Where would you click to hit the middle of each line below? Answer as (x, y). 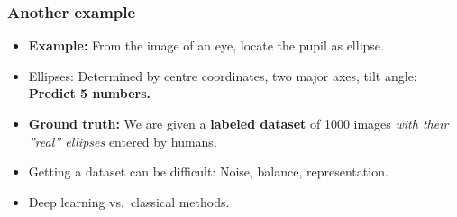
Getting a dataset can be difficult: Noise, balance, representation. (208, 172)
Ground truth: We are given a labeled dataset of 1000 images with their (238, 123)
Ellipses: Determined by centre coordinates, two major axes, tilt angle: (223, 75)
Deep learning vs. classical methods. (129, 201)
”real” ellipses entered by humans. (123, 141)
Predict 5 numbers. (90, 93)
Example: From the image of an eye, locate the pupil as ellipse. (206, 45)
